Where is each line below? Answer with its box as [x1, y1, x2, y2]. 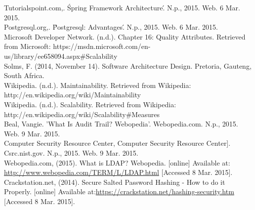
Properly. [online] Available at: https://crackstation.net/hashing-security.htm [4, 186, 234, 197]
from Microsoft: [4, 41, 51, 51]
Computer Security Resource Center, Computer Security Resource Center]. [4, 138, 231, 148]
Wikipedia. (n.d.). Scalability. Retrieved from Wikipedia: [4, 99, 176, 109]
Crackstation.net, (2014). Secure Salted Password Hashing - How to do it [4, 176, 225, 187]
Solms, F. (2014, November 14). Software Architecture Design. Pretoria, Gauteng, [4, 60, 252, 71]
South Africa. [4, 70, 44, 81]
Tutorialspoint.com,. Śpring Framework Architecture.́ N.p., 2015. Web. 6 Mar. [4, 2, 240, 12]
